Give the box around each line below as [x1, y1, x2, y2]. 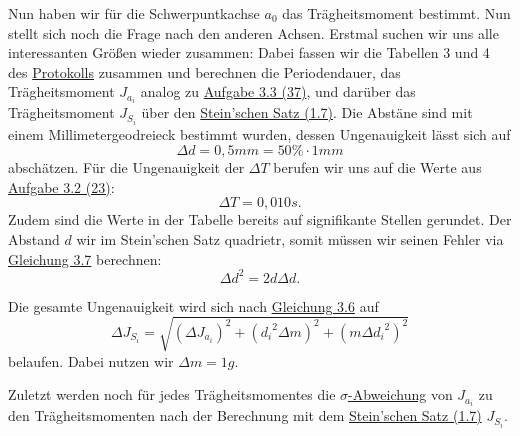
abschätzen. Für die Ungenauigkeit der [8, 157, 245, 178]
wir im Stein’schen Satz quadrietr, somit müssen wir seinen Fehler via [76, 228, 504, 249]
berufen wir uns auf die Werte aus [273, 157, 482, 178]
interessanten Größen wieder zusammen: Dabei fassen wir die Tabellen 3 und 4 [8, 42, 490, 63]
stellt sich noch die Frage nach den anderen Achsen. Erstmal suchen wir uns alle [8, 22, 499, 43]
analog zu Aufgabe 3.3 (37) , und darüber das [140, 81, 416, 102]
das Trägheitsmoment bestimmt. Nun [282, 3, 511, 23]
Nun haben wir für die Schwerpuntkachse [8, 3, 260, 23]
